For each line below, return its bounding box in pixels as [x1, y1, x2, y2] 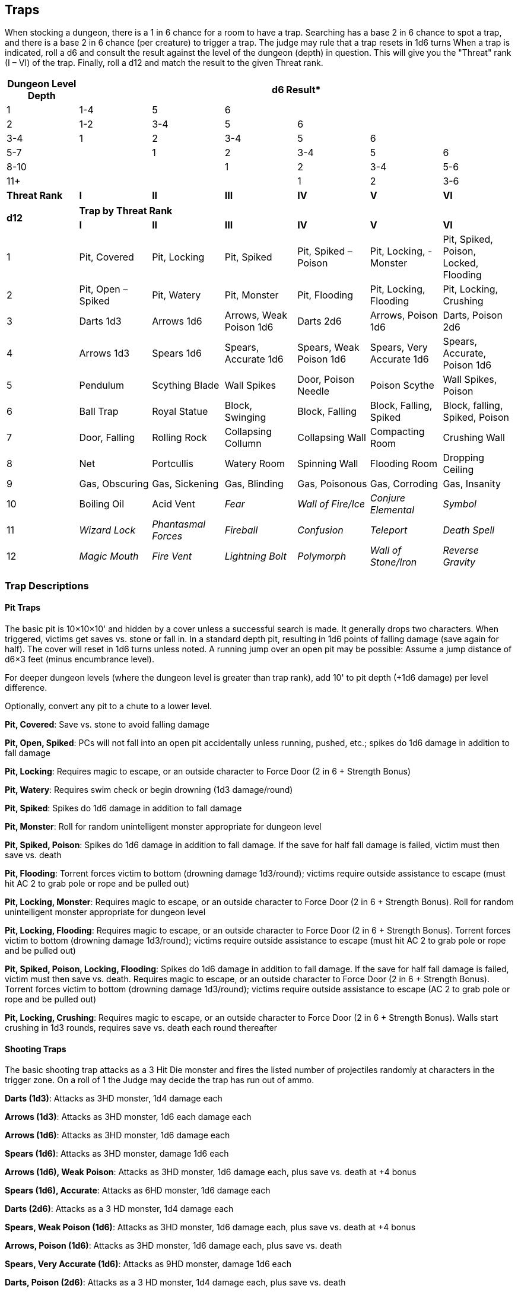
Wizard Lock [79, 524, 136, 537]
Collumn [224, 437, 262, 450]
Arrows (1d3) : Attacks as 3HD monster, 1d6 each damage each [5, 1112, 252, 1122]
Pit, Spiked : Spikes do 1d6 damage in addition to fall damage [5, 803, 242, 814]
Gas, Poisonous [297, 478, 367, 490]
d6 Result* [272, 84, 321, 96]
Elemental [370, 504, 414, 516]
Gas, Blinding [224, 478, 284, 490]
